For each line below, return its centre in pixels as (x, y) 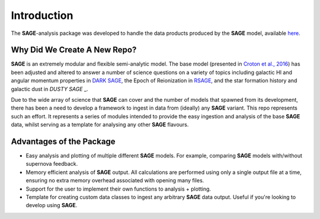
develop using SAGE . (52, 205)
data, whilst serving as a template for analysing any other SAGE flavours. (100, 125)
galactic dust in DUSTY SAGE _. (49, 89)
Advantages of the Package (63, 141)
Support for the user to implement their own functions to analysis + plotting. (119, 189)
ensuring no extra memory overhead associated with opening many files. (115, 181)
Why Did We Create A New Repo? (74, 50)
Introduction (42, 15)
